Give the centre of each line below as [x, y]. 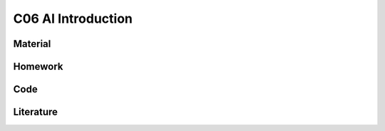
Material [32, 44]
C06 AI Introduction [73, 19]
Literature [36, 112]
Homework [38, 67]
